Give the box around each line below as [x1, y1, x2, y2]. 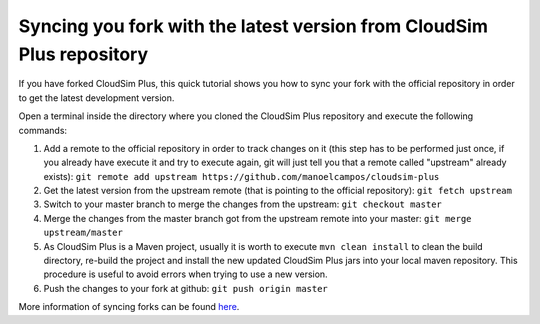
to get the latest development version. [18, 91, 175, 104]
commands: [18, 124, 68, 136]
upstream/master [43, 227, 124, 239]
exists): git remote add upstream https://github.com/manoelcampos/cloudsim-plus [43, 170, 440, 182]
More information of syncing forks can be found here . [18, 301, 240, 313]
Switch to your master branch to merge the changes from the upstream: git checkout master [43, 198, 442, 210]
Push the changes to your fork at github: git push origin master [43, 282, 329, 294]
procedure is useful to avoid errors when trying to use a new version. [43, 268, 329, 280]
